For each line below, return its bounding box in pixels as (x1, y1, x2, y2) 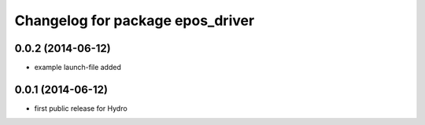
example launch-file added (34, 63, 121, 72)
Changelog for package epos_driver (14, 12, 255, 29)
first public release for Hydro (34, 103, 128, 113)
